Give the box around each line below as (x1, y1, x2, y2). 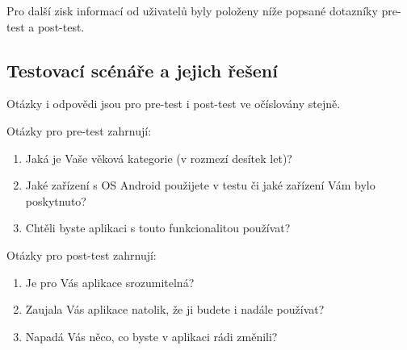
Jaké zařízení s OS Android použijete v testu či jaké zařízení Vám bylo (25, 177, 376, 194)
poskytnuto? (25, 192, 86, 209)
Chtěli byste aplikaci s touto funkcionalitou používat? (25, 219, 291, 236)
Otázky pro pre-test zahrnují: (6, 122, 152, 139)
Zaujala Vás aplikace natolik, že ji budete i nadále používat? (25, 301, 325, 318)
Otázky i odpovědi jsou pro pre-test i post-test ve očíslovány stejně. (6, 95, 341, 112)
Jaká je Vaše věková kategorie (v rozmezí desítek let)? (25, 149, 292, 166)
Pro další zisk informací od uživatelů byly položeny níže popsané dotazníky (6, 2, 378, 19)
